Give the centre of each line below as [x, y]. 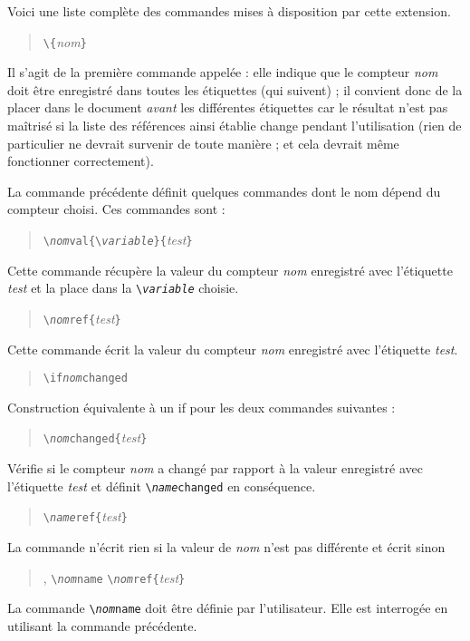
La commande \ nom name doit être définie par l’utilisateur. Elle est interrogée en [228, 608]
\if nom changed [85, 379]
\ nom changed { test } [95, 437]
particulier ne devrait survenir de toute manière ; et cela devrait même [203, 143]
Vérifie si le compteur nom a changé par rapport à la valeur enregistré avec [215, 468]
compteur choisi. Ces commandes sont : [116, 209]
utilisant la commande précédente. [102, 625]
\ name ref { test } [85, 516]
